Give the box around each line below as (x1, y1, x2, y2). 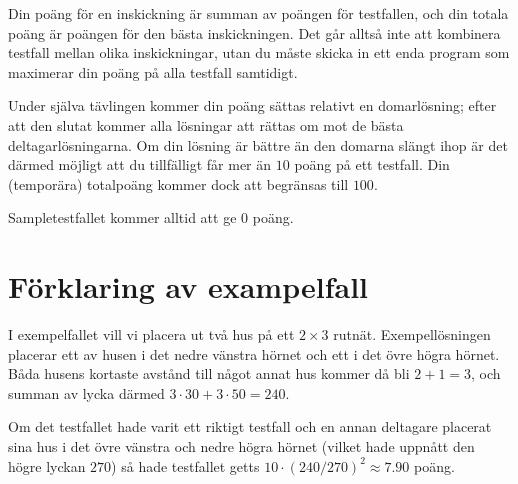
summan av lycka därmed (8, 382, 165, 403)
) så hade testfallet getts (111, 455, 260, 476)
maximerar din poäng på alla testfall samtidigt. (8, 61, 298, 82)
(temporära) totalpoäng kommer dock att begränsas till (8, 173, 349, 194)
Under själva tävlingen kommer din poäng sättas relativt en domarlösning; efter (8, 95, 497, 116)
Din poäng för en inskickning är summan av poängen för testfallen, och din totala (8, 3, 509, 23)
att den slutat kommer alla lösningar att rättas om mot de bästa (8, 114, 404, 135)
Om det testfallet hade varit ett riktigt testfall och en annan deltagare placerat (8, 416, 492, 437)
